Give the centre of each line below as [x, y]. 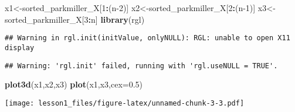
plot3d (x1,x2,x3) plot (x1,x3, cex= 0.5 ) [74, 84]
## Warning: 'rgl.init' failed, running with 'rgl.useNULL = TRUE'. [141, 66]
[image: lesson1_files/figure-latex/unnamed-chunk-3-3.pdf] [125, 103]
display [20, 48]
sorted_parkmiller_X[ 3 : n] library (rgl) [75, 19]
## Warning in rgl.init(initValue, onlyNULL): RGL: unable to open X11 [147, 38]
